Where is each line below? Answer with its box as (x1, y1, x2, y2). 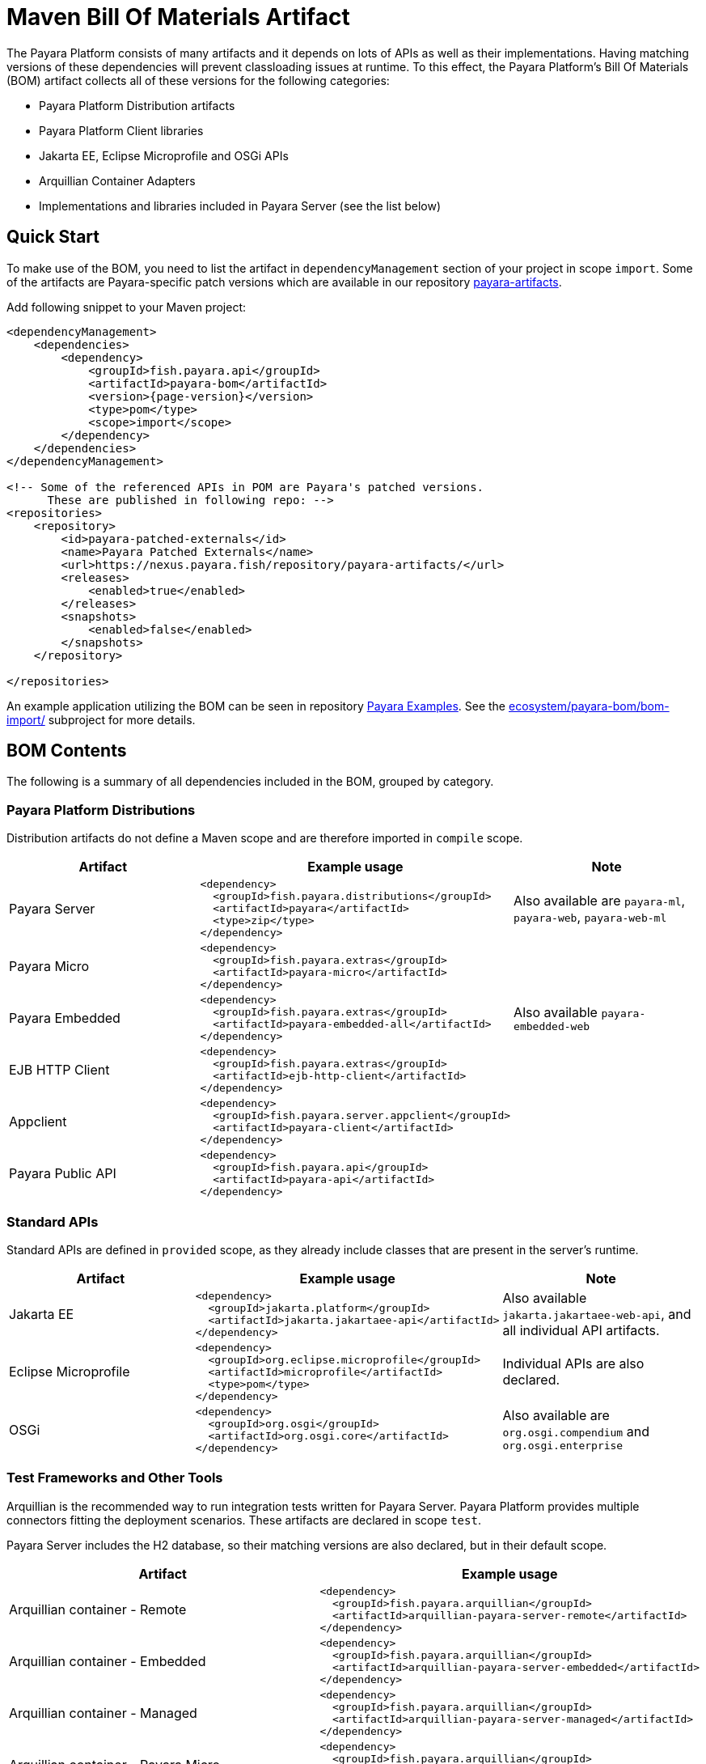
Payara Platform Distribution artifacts (39, 98, 235, 112)
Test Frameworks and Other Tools (6, 1469, 223, 1486)
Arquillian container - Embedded (9, 1652, 206, 1669)
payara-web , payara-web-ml (514, 908, 667, 925)
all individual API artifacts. (502, 1321, 660, 1338)
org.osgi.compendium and (502, 1423, 649, 1440)
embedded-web (514, 1020, 590, 1033)
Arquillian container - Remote (9, 1601, 187, 1618)
